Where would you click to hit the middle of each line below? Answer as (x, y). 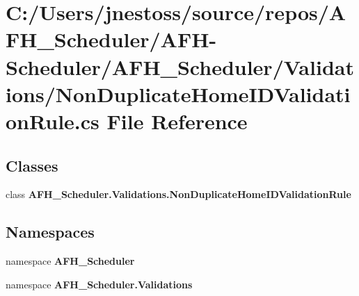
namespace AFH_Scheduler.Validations (99, 284)
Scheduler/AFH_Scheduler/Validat (180, 66)
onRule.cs (53, 121)
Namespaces (50, 232)
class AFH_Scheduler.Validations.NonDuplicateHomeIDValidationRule (178, 194)
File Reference (177, 121)
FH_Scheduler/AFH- (111, 39)
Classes (32, 165)
